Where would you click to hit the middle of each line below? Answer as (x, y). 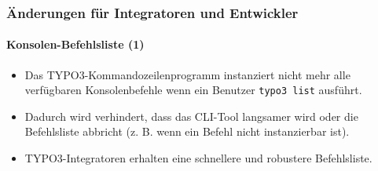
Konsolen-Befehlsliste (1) (75, 44)
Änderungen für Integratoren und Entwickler (152, 12)
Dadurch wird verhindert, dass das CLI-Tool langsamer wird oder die (191, 116)
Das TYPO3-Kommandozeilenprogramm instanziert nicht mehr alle (187, 74)
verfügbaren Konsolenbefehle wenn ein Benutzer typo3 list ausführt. (193, 90)
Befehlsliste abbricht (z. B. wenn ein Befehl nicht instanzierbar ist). (187, 131)
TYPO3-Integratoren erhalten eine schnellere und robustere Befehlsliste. (198, 158)
